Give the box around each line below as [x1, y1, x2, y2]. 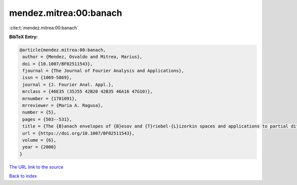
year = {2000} [22, 144, 56, 150]
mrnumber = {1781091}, [22, 96, 78, 101]
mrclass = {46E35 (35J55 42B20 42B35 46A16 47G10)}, [22, 89, 153, 94]
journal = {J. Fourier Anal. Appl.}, [22, 82, 114, 87]
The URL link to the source [9, 164, 64, 170]
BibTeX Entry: [9, 34, 38, 40]
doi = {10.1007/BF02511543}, [22, 61, 93, 66]
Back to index [9, 173, 37, 179]
